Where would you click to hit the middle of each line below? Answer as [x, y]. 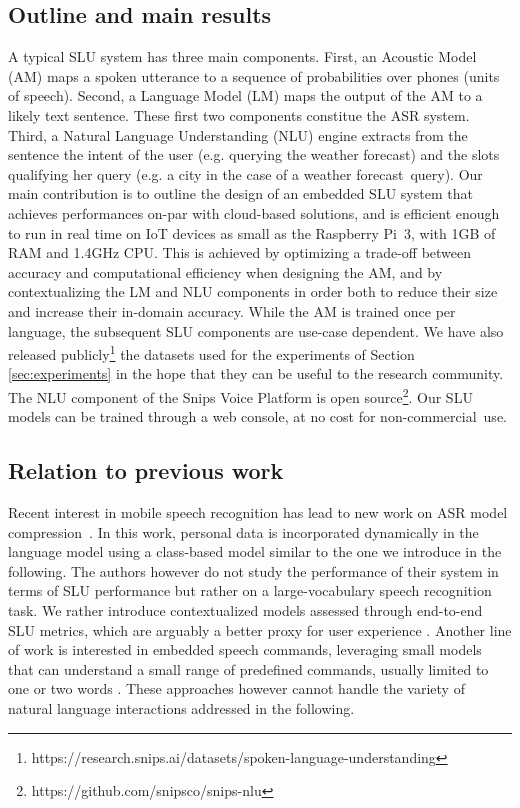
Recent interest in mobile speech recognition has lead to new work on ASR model [258, 512]
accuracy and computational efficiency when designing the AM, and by [225, 271]
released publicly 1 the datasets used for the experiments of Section [211, 352]
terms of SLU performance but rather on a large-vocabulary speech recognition [250, 590]
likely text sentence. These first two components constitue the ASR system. [239, 114]
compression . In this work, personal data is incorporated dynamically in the [243, 531]
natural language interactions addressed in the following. [181, 707]
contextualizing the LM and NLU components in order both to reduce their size [253, 291]
